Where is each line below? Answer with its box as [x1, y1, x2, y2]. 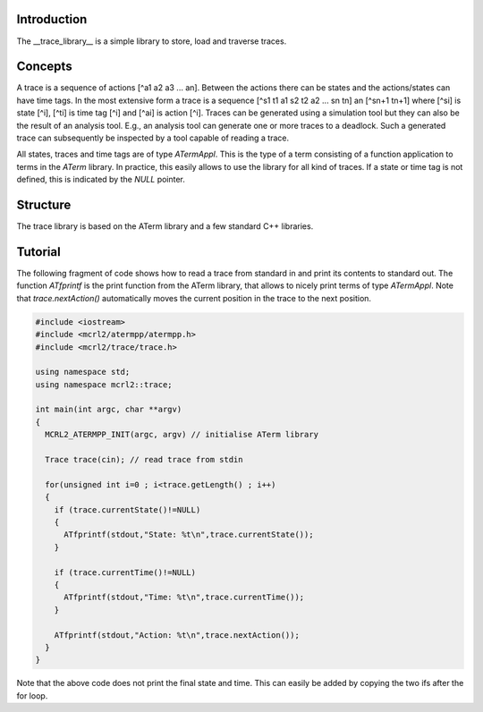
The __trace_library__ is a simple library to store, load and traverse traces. [16, 36, 287, 47]
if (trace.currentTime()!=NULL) [54, 567, 197, 577]
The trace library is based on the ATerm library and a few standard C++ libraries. [16, 221, 314, 232]
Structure [16, 197, 72, 212]
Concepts [16, 59, 72, 74]
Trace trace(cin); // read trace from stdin [45, 454, 243, 465]
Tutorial [16, 244, 62, 259]
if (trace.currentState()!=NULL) [54, 504, 201, 514]
